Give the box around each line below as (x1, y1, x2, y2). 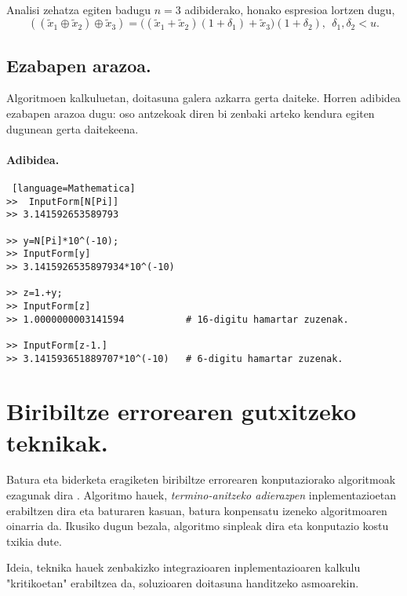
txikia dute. (6, 532, 62, 549)
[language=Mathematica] (12, 182, 136, 194)
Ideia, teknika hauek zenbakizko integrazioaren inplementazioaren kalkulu (6, 559, 361, 576)
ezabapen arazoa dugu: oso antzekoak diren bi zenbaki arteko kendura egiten (6, 104, 375, 121)
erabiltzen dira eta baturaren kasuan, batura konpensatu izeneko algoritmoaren (6, 502, 387, 518)
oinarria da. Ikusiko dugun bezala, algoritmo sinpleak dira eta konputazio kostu (6, 517, 389, 534)
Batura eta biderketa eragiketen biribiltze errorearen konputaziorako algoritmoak (6, 471, 396, 488)
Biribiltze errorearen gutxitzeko (6, 395, 357, 427)
